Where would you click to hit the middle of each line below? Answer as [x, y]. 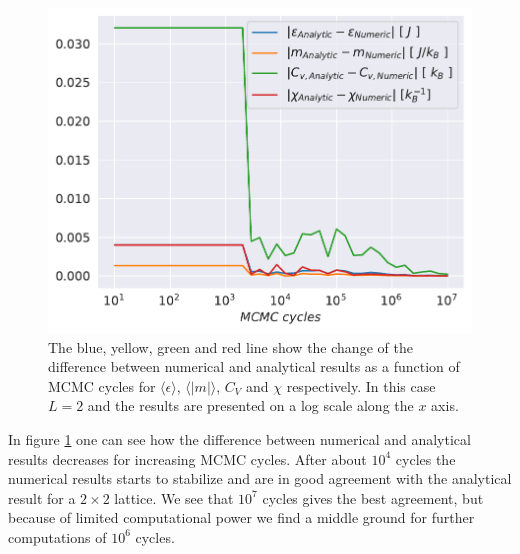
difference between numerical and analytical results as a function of [254, 366]
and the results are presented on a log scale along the [250, 405]
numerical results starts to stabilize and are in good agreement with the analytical [260, 478]
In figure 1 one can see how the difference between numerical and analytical [239, 438]
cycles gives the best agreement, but [373, 497]
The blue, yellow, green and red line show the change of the [230, 346]
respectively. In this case [361, 385]
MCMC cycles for [102, 385]
